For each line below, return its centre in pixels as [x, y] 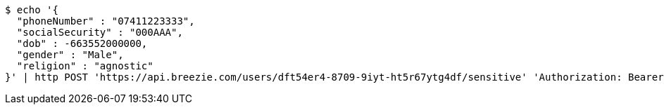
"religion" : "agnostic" [85, 66]
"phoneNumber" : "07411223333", [106, 21]
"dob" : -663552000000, [82, 43]
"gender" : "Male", [70, 55]
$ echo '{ [32, 10]
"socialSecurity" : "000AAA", [100, 32]
